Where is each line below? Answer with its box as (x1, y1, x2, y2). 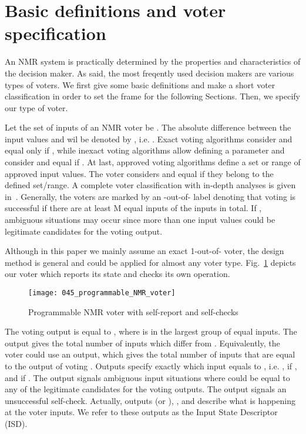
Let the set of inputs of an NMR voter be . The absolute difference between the (5, 121, 291, 133)
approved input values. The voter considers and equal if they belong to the (5, 167, 274, 179)
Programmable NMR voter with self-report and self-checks (28, 305, 238, 318)
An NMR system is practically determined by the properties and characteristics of (5, 55, 301, 68)
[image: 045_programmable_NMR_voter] (28, 289, 176, 297)
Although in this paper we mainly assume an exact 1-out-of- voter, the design (5, 245, 284, 257)
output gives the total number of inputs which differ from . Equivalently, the (5, 336, 280, 349)
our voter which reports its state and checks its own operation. (5, 268, 230, 280)
